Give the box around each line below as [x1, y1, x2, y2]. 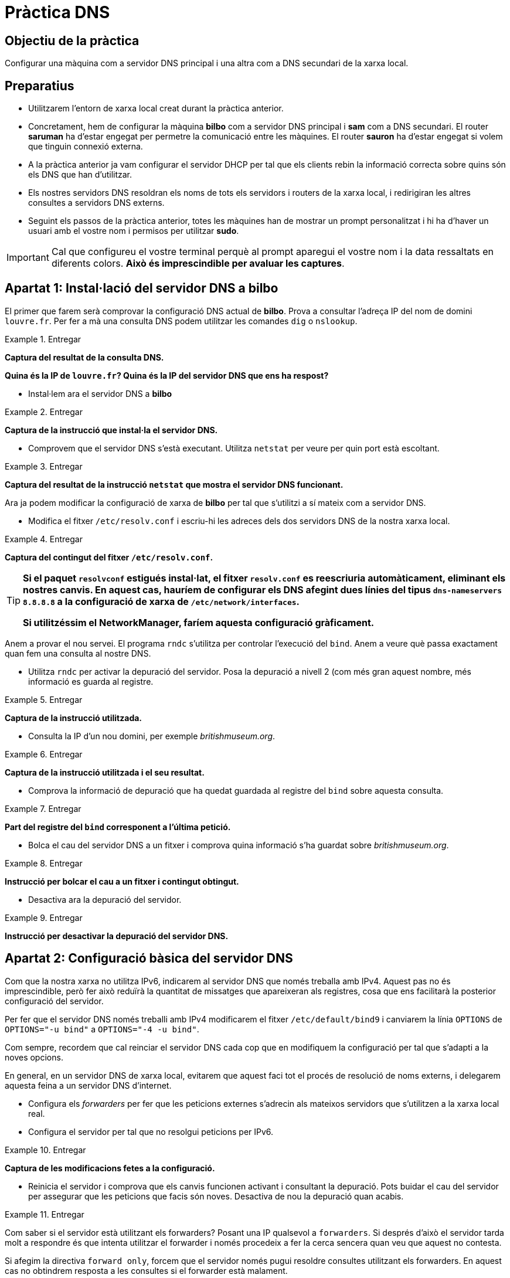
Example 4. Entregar [5, 533, 83, 544]
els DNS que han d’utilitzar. [28, 169, 132, 180]
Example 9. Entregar [5, 912, 83, 923]
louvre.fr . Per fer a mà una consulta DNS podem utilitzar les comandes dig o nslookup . [5, 315, 358, 326]
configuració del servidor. [5, 995, 104, 1006]
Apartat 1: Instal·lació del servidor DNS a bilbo [5, 281, 278, 296]
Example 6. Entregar [5, 749, 83, 759]
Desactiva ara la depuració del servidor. [28, 894, 182, 905]
